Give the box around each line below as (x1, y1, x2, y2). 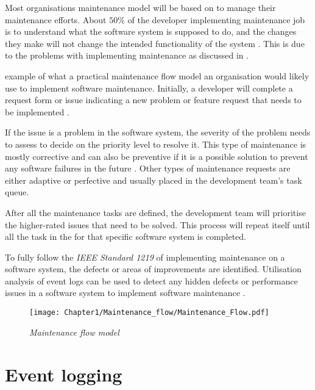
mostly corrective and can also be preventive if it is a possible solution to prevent (5, 150, 308, 162)
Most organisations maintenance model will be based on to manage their (5, 1, 276, 13)
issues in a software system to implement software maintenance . (5, 286, 246, 299)
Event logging (5, 361, 122, 386)
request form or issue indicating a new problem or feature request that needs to (5, 93, 302, 106)
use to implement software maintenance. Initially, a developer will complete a (5, 81, 293, 94)
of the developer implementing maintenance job (127, 13, 305, 26)
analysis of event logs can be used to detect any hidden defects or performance (5, 274, 298, 287)
